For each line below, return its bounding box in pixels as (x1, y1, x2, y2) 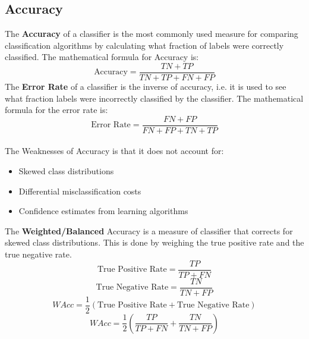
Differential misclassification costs (18, 184, 141, 197)
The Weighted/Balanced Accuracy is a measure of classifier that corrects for (5, 224, 293, 237)
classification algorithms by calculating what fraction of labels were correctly (5, 39, 284, 51)
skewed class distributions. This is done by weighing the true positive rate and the (5, 236, 304, 249)
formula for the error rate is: (5, 103, 108, 116)
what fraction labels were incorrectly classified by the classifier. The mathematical (5, 92, 304, 104)
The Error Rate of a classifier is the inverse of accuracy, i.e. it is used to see (5, 80, 286, 93)
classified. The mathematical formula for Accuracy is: (5, 51, 199, 63)
